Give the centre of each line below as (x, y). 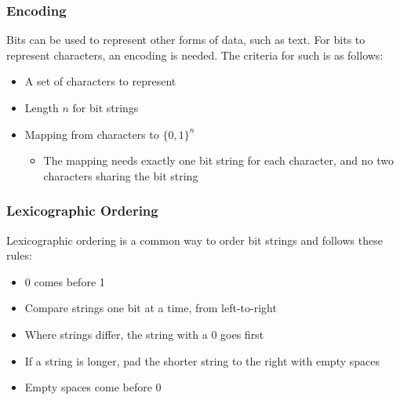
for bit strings (105, 107)
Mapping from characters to (92, 134)
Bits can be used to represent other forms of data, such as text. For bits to (186, 40)
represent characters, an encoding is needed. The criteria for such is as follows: (195, 55)
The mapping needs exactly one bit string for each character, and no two (218, 160)
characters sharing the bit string (121, 175)
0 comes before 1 (65, 281)
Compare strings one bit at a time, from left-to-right (151, 308)
